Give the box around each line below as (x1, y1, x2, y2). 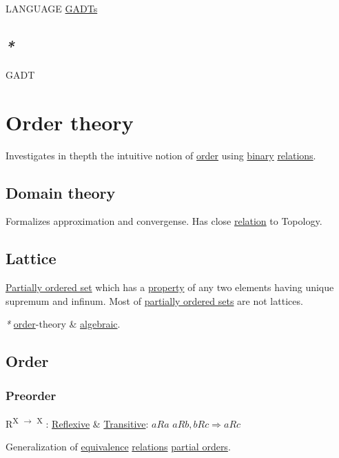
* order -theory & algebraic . (6, 317, 121, 331)
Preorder (6, 386, 56, 404)
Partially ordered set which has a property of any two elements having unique (6, 280, 334, 295)
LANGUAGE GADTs (6, 1, 98, 15)
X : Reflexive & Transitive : (37, 414, 149, 430)
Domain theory (6, 181, 116, 203)
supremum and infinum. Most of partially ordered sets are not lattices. (6, 293, 303, 308)
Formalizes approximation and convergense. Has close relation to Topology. (6, 214, 322, 228)
